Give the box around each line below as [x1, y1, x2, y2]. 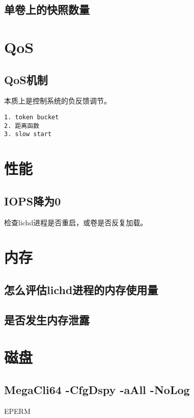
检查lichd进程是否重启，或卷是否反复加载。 [4, 217, 148, 227]
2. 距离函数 [4, 122, 40, 129]
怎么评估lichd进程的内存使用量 [4, 281, 158, 297]
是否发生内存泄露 [4, 311, 90, 327]
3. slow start [4, 130, 52, 138]
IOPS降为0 [4, 193, 61, 208]
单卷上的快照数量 [4, 2, 90, 17]
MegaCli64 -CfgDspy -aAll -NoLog [4, 381, 190, 397]
